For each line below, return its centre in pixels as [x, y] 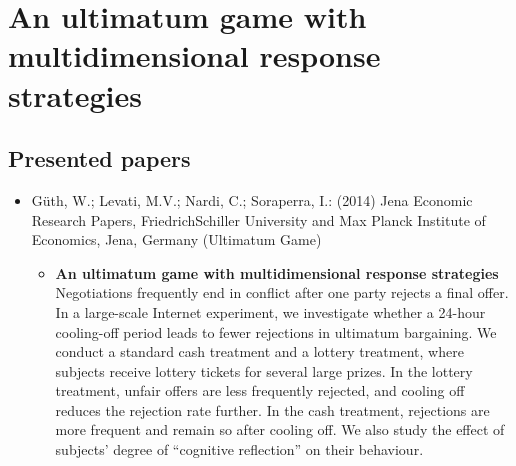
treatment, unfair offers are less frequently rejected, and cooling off [260, 390]
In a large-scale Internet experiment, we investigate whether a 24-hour [270, 311]
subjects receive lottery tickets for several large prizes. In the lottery [264, 370]
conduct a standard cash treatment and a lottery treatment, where [259, 351]
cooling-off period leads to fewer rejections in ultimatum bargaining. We [276, 331]
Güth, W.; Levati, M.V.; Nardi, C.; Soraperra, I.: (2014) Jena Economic [252, 199]
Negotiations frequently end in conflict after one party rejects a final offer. [282, 292]
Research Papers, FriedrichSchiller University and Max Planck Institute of [258, 219]
